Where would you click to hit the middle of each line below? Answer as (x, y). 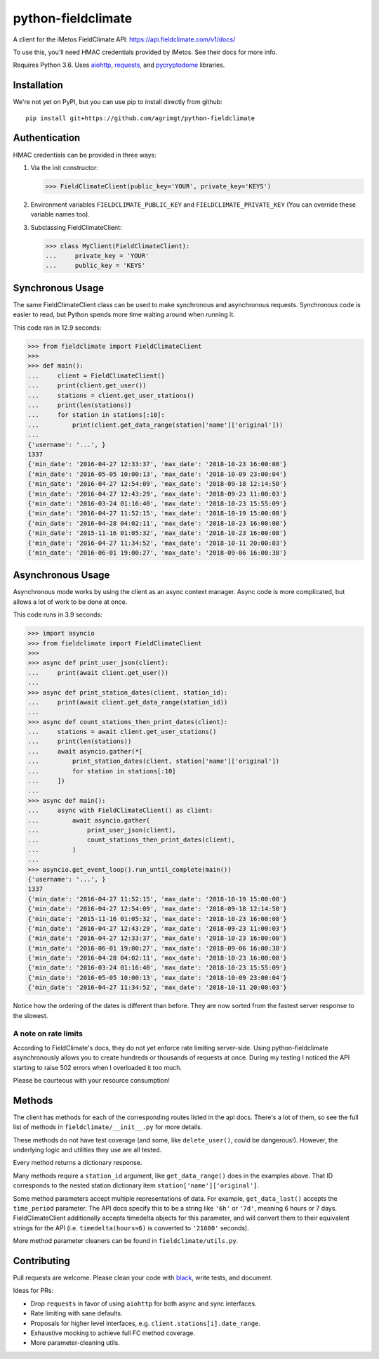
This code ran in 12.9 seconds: (57, 328)
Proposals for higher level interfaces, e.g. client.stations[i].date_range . (146, 1323)
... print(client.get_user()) (87, 386)
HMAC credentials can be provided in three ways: (85, 155)
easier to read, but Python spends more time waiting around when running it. (124, 315)
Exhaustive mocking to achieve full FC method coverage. (113, 1333)
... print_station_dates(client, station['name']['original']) (154, 761)
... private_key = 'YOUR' (97, 256)
